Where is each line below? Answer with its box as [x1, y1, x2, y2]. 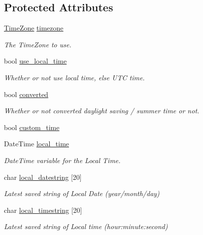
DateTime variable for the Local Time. [4, 155, 121, 165]
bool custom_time [4, 122, 60, 132]
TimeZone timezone [4, 23, 64, 33]
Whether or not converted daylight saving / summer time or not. [4, 105, 200, 116]
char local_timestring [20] [4, 204, 82, 215]
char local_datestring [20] [4, 171, 82, 182]
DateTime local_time [4, 138, 69, 149]
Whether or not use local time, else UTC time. [4, 72, 145, 82]
